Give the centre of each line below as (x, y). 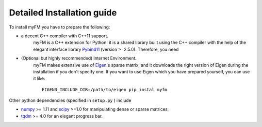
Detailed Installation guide (63, 13)
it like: (39, 78)
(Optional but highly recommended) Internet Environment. (79, 58)
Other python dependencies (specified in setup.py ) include (70, 100)
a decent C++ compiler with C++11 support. (65, 36)
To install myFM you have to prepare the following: (59, 27)
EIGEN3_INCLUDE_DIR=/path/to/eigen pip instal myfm (105, 90)
